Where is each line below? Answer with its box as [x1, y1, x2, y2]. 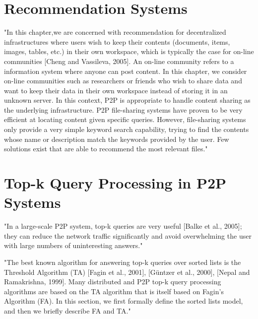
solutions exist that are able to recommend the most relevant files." [4, 143, 208, 154]
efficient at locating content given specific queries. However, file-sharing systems [4, 114, 246, 125]
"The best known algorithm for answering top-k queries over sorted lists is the [4, 256, 241, 267]
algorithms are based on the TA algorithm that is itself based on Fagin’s [4, 286, 224, 296]
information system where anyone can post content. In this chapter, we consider [4, 65, 247, 76]
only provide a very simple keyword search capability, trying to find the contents [4, 124, 249, 134]
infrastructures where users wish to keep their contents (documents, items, [4, 36, 230, 47]
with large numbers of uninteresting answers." [4, 240, 143, 251]
